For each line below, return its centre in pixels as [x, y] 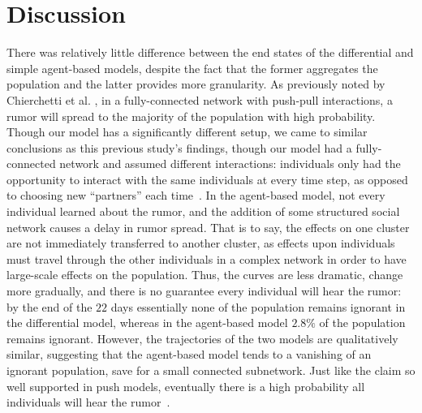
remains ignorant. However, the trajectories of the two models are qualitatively [202, 338]
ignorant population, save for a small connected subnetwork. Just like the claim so [211, 370]
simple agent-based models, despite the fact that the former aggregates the [192, 68]
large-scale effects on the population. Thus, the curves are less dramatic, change [205, 275]
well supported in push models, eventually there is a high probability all [186, 386]
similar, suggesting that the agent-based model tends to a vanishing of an [189, 354]
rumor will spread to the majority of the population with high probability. [191, 116]
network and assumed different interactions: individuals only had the [230, 163]
